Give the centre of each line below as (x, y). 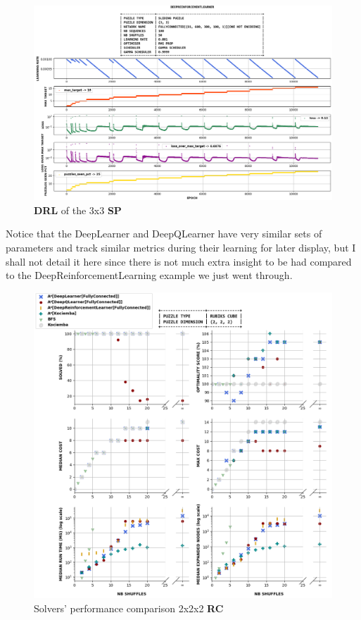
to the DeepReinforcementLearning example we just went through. (149, 275)
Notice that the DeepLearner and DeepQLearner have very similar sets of (164, 234)
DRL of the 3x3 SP (78, 210)
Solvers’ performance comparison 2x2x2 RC (129, 608)
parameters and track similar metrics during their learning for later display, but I (181, 247)
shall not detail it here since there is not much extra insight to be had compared (179, 261)
